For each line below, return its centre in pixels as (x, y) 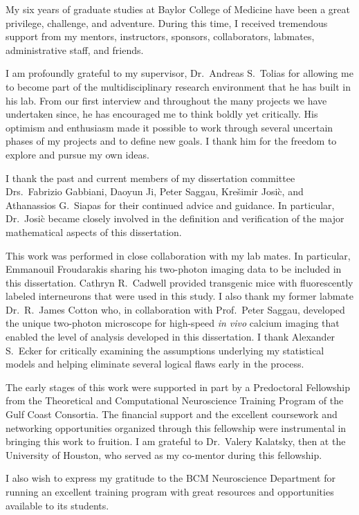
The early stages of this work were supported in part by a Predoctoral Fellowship (178, 387)
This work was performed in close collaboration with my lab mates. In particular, (178, 255)
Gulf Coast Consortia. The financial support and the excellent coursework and (172, 414)
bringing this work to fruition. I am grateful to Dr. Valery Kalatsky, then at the (176, 441)
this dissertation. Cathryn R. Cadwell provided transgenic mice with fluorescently (179, 282)
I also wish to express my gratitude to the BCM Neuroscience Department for (171, 478)
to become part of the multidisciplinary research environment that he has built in (178, 86)
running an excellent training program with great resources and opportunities (170, 491)
